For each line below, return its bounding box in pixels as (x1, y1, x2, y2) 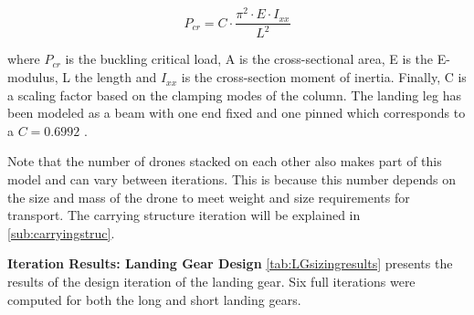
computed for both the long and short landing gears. (7, 289, 301, 309)
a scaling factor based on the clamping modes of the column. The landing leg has (7, 85, 461, 104)
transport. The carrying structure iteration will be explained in (7, 205, 361, 225)
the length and (74, 68, 157, 87)
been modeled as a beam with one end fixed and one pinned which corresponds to (7, 103, 466, 122)
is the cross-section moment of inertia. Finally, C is (181, 68, 467, 87)
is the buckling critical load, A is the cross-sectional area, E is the (65, 49, 434, 68)
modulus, (7, 68, 58, 87)
